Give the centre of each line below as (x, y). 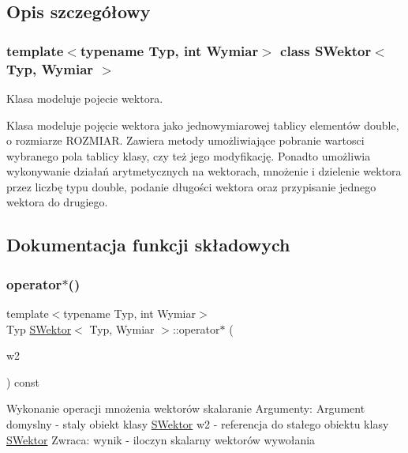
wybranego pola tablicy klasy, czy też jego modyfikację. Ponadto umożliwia (189, 155)
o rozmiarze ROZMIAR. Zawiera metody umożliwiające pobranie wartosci (185, 140)
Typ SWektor (39, 328)
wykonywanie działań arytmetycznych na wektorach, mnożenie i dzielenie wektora (204, 171)
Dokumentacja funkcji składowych (148, 245)
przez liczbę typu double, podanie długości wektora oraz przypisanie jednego (191, 186)
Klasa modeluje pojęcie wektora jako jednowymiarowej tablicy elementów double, (203, 125)
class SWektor (326, 50)
